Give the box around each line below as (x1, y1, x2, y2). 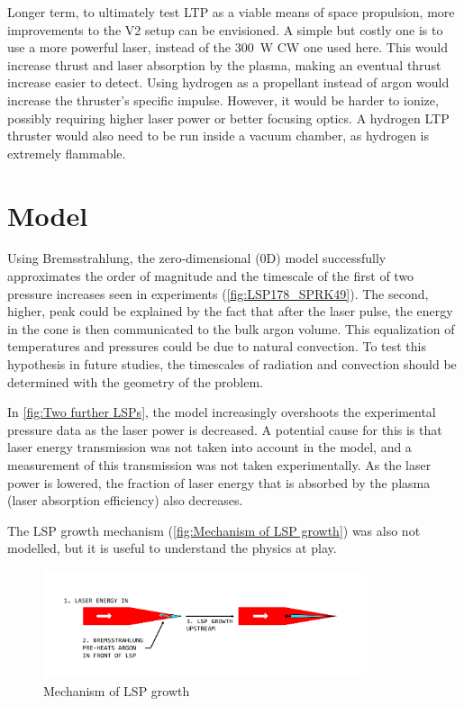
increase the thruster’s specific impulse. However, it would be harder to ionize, (7, 90, 439, 109)
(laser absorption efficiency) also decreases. (7, 491, 243, 510)
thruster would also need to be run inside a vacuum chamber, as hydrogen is (7, 126, 430, 145)
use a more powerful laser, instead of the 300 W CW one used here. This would (7, 38, 448, 57)
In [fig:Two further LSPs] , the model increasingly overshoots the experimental (7, 403, 436, 421)
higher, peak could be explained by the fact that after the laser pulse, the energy (7, 302, 453, 321)
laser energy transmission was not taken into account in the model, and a (7, 438, 412, 457)
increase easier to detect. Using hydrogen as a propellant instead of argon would (7, 73, 450, 92)
